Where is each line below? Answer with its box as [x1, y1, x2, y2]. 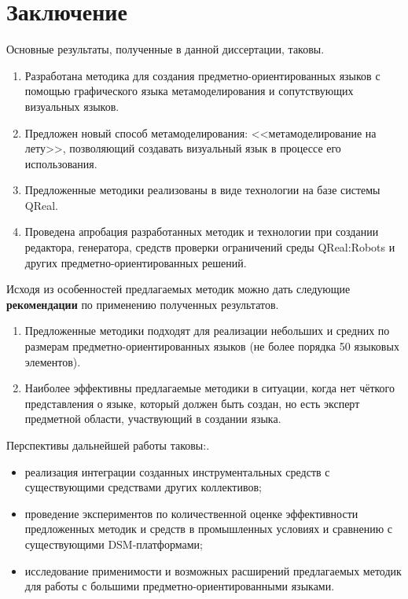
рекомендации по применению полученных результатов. [6, 296, 279, 312]
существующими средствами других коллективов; [24, 479, 262, 495]
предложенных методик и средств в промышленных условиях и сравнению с [24, 520, 393, 537]
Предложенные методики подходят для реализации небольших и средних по [24, 322, 390, 339]
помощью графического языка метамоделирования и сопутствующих [24, 83, 354, 99]
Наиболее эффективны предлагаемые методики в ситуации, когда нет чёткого [24, 380, 395, 396]
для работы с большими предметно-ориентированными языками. [24, 578, 335, 594]
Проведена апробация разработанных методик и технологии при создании [24, 223, 379, 240]
